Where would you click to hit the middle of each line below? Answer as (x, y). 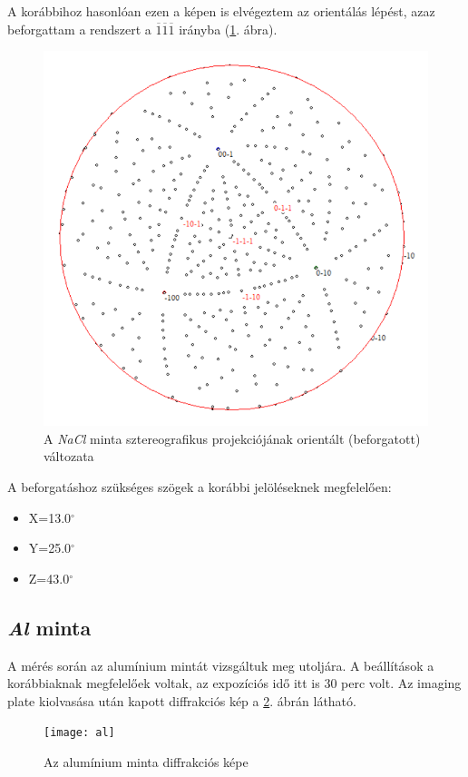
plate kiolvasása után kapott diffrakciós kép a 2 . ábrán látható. (182, 700)
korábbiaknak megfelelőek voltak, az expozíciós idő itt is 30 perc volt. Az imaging (234, 683)
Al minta (49, 627)
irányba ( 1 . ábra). (228, 29)
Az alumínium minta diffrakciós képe (146, 762)
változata (69, 456)
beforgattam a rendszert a (79, 29)
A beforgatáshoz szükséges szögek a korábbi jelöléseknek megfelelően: (200, 487)
